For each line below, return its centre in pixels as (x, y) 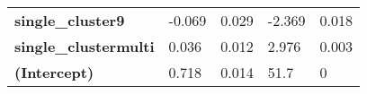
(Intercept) (54, 72)
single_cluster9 (70, 20)
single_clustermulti (85, 46)
